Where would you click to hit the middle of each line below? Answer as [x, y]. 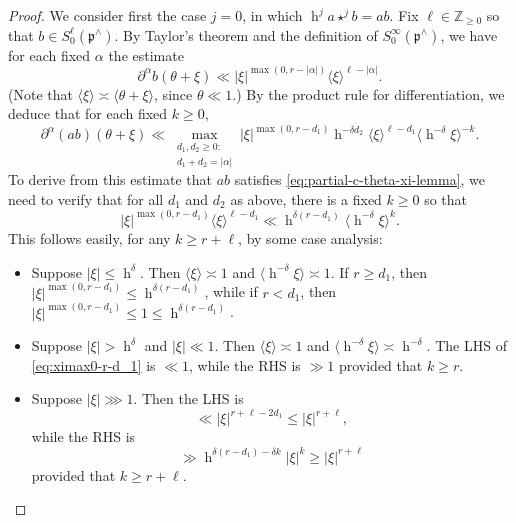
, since [173, 93]
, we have [469, 34]
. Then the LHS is [188, 398]
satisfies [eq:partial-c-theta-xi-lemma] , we [360, 179]
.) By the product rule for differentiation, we [368, 93]
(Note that [40, 93]
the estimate [146, 54]
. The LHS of [466, 345]
